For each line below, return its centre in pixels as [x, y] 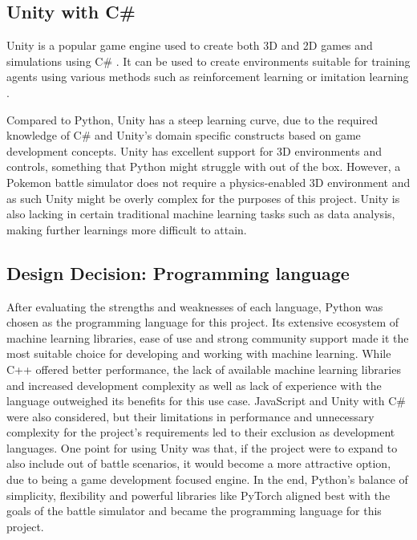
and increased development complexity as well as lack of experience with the [194, 385]
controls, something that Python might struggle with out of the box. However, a [204, 166]
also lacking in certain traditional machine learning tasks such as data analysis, [201, 214]
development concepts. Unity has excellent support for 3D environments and [194, 150]
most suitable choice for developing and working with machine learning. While [199, 353]
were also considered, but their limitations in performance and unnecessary [190, 416]
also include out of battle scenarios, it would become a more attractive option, [199, 463]
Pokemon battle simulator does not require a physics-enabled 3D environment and [208, 182]
